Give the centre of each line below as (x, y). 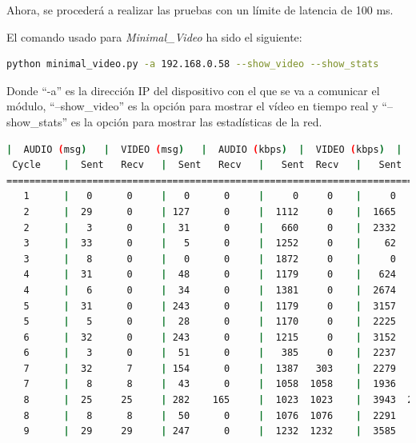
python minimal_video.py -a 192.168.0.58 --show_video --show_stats (193, 64)
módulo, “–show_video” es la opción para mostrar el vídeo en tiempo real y (192, 106)
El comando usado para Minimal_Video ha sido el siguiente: (154, 36)
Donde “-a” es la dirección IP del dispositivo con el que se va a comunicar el (193, 90)
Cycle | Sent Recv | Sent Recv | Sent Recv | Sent (207, 165)
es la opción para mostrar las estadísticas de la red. (196, 121)
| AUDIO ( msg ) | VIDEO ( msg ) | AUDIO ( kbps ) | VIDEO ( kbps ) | (204, 149)
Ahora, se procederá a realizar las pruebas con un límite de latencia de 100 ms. (200, 10)
